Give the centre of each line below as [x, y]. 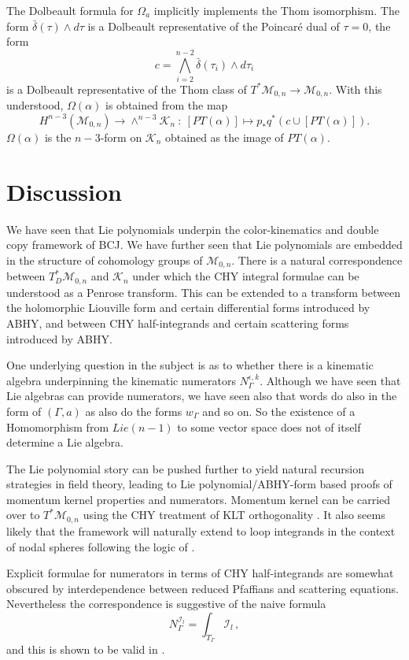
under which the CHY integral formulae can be [246, 276]
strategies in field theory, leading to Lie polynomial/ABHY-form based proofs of [199, 484]
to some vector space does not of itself [269, 426]
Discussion [64, 191]
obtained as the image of [225, 137]
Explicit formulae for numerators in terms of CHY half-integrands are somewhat [200, 573]
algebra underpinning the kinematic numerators [121, 380]
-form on [121, 137]
